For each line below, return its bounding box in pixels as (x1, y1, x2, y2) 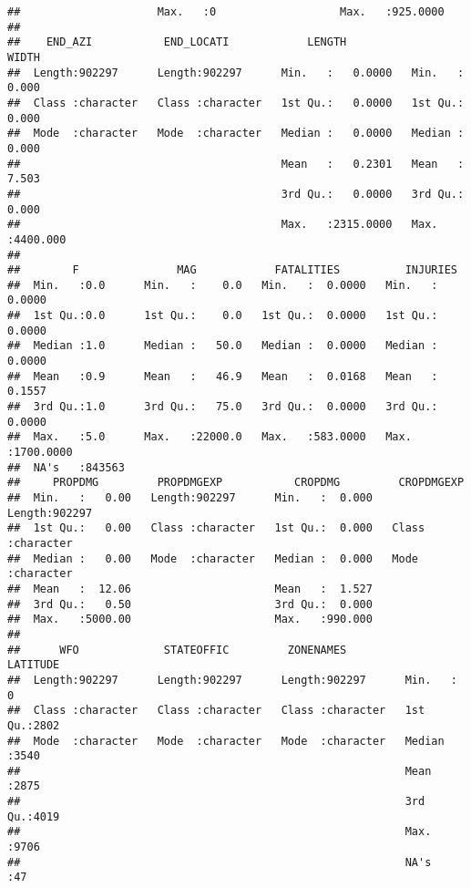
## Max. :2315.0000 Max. (7, 218, 438, 232)
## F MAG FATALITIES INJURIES (7, 263, 457, 277)
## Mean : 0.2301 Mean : (7, 157, 465, 170)
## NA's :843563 (7, 460, 125, 474)
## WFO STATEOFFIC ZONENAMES (7, 643, 347, 656)
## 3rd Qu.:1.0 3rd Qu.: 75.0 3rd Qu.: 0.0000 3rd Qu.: (7, 400, 438, 414)
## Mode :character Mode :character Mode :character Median (7, 734, 445, 748)
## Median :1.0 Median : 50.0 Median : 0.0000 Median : (7, 339, 438, 353)
